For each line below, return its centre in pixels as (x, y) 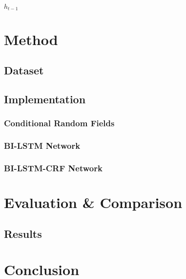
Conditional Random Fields (59, 123)
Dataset (24, 70)
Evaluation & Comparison (93, 202)
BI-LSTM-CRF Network (53, 168)
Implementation (45, 99)
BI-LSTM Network (42, 146)
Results (23, 233)
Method (31, 39)
